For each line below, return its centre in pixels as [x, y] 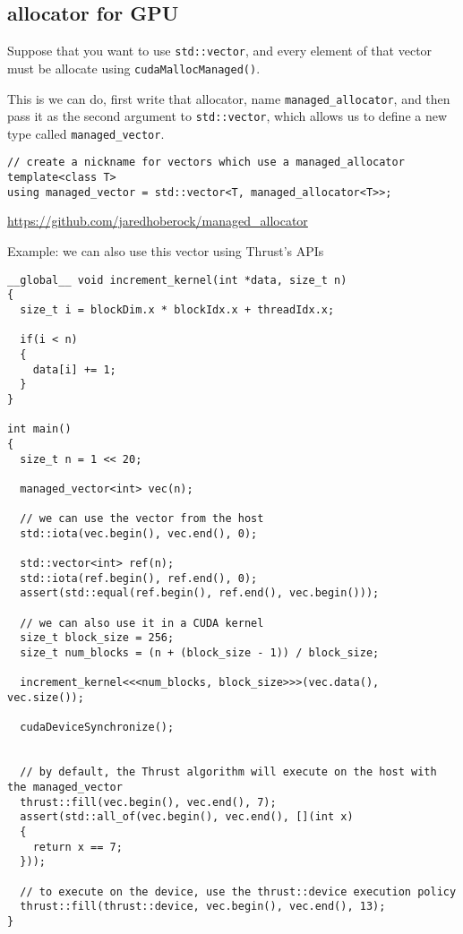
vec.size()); [46, 698]
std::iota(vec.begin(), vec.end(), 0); [139, 533]
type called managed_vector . [86, 133]
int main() [39, 429]
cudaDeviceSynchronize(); [97, 728]
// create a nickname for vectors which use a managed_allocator [206, 163]
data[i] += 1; [74, 369]
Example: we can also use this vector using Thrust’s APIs [166, 251]
